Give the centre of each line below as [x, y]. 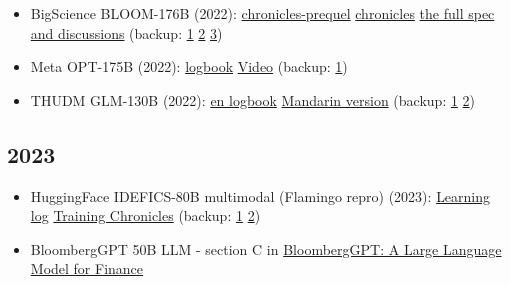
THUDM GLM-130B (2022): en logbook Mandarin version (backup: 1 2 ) [253, 99]
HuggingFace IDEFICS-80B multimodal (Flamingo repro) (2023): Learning [260, 195]
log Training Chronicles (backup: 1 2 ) [145, 215]
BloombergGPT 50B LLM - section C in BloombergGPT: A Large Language [266, 248]
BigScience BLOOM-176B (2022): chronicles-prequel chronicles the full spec [262, 13]
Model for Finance [87, 268]
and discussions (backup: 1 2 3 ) [126, 32]
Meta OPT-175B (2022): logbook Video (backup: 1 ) [189, 66]
